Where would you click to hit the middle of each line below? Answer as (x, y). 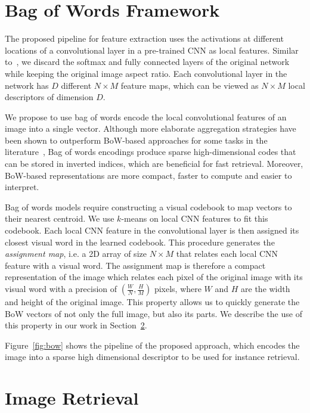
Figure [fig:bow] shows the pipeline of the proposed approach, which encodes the (152, 345)
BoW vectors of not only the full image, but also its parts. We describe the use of (154, 313)
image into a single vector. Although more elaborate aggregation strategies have (151, 128)
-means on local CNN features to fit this (195, 218)
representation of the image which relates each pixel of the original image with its (154, 277)
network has (27, 85)
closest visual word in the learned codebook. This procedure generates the (140, 242)
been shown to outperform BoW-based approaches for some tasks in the (136, 140)
